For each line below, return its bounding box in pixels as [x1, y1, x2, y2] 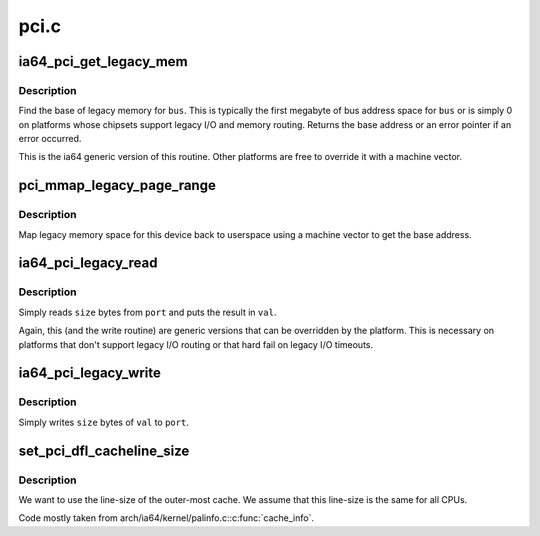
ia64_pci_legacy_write [18, 365, 162, 382]
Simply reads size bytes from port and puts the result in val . [18, 306, 277, 318]
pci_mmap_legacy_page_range [18, 177, 217, 194]
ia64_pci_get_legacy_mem [18, 53, 189, 70]
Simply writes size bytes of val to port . [18, 416, 189, 428]
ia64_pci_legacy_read [18, 255, 158, 272]
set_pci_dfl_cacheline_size [18, 442, 190, 459]
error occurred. [18, 133, 82, 145]
